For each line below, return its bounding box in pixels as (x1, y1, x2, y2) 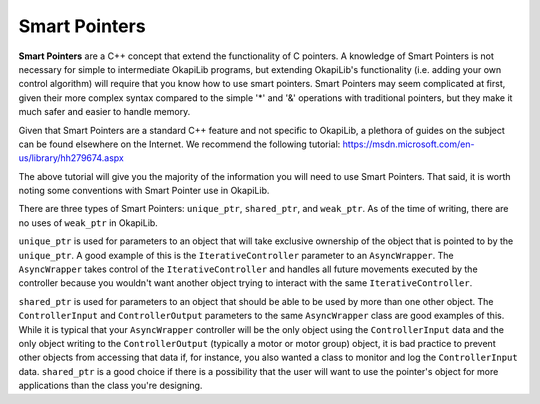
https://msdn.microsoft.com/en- (342, 138, 475, 150)
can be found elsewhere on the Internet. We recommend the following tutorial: (18, 138, 341, 150)
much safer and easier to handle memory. (18, 106, 191, 118)
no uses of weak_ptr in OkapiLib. (18, 216, 159, 229)
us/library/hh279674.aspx (18, 152, 124, 164)
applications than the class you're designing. (18, 380, 203, 392)
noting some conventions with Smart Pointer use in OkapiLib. (18, 185, 270, 197)
